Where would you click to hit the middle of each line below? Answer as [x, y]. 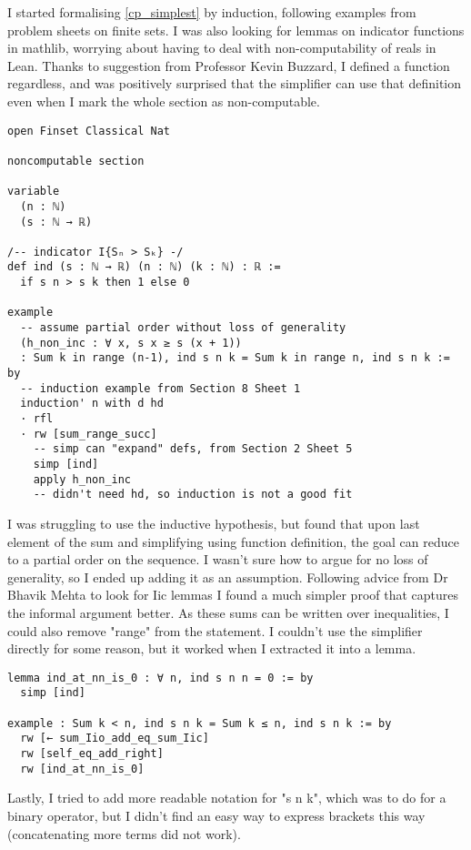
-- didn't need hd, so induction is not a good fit [193, 495]
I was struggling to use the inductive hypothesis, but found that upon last [214, 523]
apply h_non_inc [82, 479]
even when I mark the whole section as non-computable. [164, 101]
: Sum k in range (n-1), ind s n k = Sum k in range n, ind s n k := [235, 358]
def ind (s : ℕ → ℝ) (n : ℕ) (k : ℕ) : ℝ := [144, 267]
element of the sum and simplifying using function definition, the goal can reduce [233, 541]
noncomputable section [76, 161]
